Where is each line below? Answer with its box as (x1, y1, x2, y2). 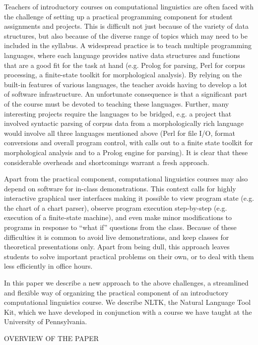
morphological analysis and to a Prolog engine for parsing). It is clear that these (4, 147, 248, 157)
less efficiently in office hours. (4, 261, 93, 271)
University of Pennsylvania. (4, 316, 87, 327)
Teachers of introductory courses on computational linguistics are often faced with (4, 1, 254, 11)
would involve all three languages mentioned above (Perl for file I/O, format (4, 127, 235, 138)
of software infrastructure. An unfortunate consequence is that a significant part (4, 89, 248, 99)
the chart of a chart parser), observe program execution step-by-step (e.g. (4, 202, 227, 213)
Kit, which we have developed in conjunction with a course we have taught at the (4, 306, 252, 317)
